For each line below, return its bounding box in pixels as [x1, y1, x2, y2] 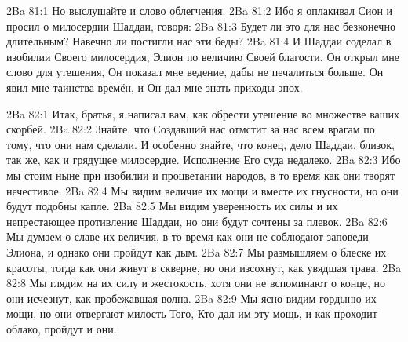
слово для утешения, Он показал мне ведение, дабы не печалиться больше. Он [6, 64, 384, 80]
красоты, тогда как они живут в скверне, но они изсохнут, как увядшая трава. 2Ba [6, 259, 402, 275]
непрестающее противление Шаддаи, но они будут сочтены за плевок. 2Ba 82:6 [6, 213, 388, 229]
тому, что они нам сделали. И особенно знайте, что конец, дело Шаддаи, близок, [6, 136, 395, 152]
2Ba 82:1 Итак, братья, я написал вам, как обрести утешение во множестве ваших [6, 105, 400, 122]
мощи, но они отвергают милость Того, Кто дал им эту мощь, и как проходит [6, 305, 377, 322]
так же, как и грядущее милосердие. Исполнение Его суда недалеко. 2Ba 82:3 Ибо [6, 151, 401, 168]
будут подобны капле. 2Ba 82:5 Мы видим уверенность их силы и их [6, 198, 338, 214]
